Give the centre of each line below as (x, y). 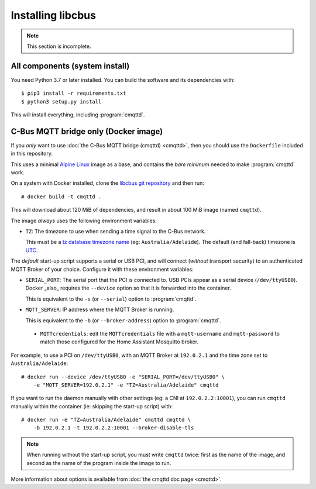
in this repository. (32, 154)
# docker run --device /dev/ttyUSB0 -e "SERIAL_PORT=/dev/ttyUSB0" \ (123, 377)
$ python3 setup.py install (61, 101)
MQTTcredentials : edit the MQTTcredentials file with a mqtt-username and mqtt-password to (160, 333)
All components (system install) (70, 66)
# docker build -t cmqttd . (61, 197)
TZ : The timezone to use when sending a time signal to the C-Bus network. (116, 232)
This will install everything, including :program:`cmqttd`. (78, 115)
